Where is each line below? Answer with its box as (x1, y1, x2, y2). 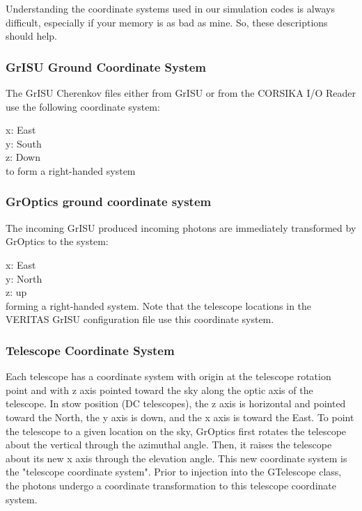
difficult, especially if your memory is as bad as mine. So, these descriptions (6, 15, 328, 29)
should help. (6, 29, 57, 43)
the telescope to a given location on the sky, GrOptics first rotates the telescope (6, 423, 347, 438)
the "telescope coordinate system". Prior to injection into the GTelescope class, (6, 464, 342, 479)
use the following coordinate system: (6, 99, 160, 113)
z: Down (6, 150, 40, 164)
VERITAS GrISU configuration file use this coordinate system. (6, 312, 274, 327)
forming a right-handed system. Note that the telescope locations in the (6, 298, 312, 313)
